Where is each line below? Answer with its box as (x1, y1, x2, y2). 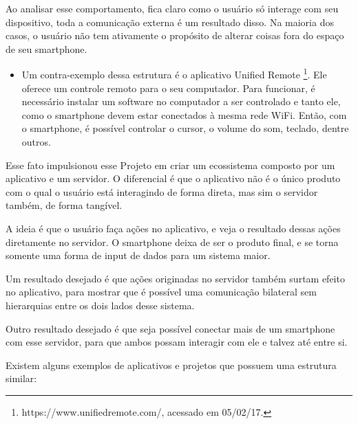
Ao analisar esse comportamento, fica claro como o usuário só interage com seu (6, 1, 339, 15)
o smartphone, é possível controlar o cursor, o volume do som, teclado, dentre (21, 121, 349, 135)
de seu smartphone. (6, 41, 87, 56)
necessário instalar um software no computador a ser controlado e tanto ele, (21, 94, 341, 109)
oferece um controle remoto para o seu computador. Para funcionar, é (21, 80, 315, 95)
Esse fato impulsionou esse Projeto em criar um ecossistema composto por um (6, 157, 335, 172)
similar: (6, 371, 37, 386)
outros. (21, 135, 51, 148)
